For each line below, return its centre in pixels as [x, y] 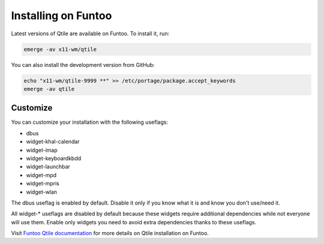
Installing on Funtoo [61, 16]
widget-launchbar [48, 167]
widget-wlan [41, 192]
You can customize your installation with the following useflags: [89, 122]
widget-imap [42, 150]
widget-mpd [41, 175]
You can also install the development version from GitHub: [83, 65]
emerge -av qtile [49, 89]
